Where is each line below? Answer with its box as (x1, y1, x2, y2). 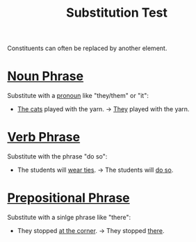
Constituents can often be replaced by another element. (7, 44, 168, 53)
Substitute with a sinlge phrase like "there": (7, 213, 131, 221)
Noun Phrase (7, 68, 84, 84)
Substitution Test (65, 5, 168, 21)
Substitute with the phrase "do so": (7, 152, 108, 161)
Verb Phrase (7, 129, 81, 145)
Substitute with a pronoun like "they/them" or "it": (7, 92, 149, 100)
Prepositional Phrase (7, 190, 130, 206)
